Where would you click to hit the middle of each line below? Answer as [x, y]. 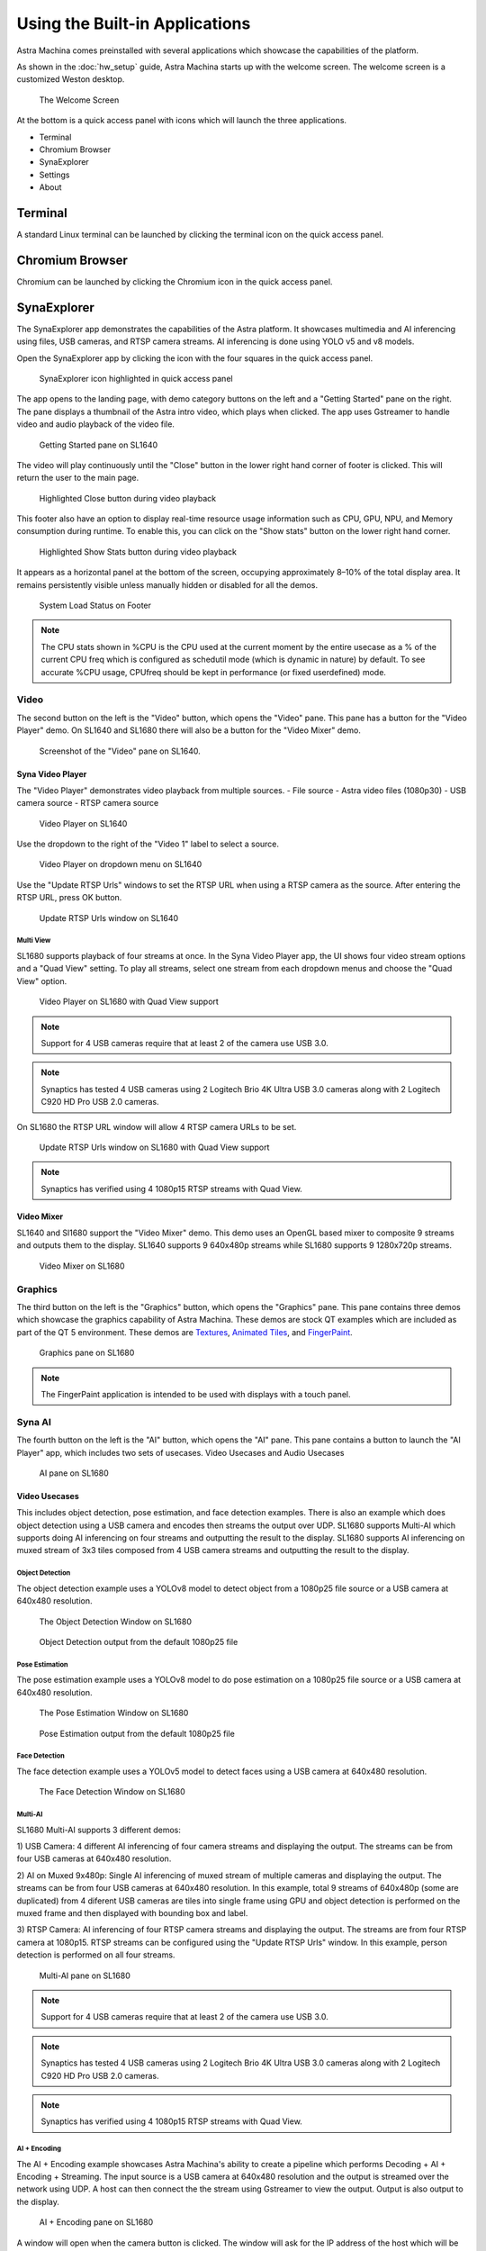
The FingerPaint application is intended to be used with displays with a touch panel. [196, 1394]
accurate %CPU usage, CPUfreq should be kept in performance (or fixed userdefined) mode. [214, 672]
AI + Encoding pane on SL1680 [96, 2222]
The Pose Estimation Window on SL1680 [114, 1713]
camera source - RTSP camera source [88, 803]
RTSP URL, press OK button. [69, 898]
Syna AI [34, 1422]
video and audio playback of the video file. [96, 424]
